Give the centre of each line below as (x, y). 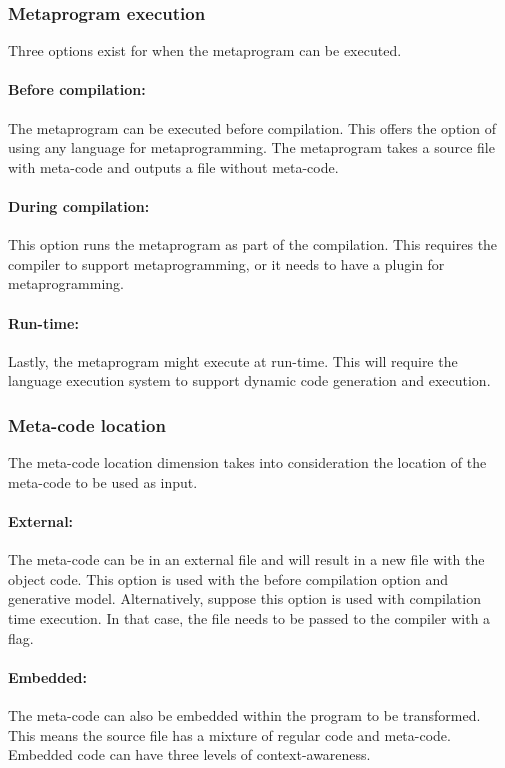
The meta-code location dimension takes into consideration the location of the (247, 462)
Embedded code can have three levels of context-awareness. (189, 754)
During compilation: (79, 205)
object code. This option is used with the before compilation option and (228, 578)
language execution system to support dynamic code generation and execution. (249, 380)
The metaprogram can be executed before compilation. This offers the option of (252, 127)
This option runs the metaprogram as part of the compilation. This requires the (253, 244)
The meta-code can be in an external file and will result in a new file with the (246, 559)
